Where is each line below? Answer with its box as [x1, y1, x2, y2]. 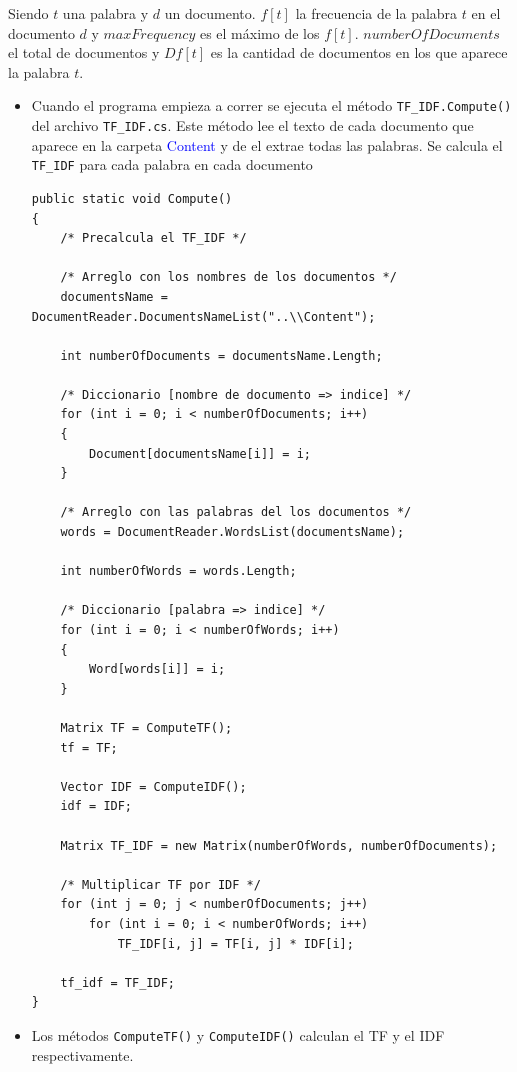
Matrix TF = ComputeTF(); [60, 720, 233, 735]
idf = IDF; [60, 799, 133, 814]
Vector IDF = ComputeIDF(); [60, 779, 247, 794]
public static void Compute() [31, 191, 233, 206]
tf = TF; [60, 740, 118, 755]
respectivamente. [31, 1044, 134, 1065]
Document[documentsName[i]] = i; [89, 446, 311, 461]
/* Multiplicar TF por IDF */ [60, 877, 261, 892]
